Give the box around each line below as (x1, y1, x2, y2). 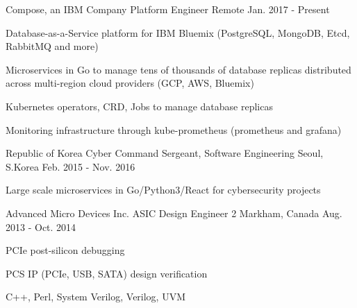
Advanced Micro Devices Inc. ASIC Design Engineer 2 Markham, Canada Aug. (6, 205, 342, 220)
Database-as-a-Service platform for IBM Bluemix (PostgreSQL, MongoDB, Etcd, (6, 25, 350, 40)
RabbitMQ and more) (6, 39, 99, 53)
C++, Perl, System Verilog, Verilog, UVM (6, 289, 186, 304)
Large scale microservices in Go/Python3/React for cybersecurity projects (6, 182, 321, 197)
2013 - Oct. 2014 (6, 219, 76, 234)
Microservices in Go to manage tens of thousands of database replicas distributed (6, 62, 351, 76)
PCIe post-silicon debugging (6, 243, 125, 257)
